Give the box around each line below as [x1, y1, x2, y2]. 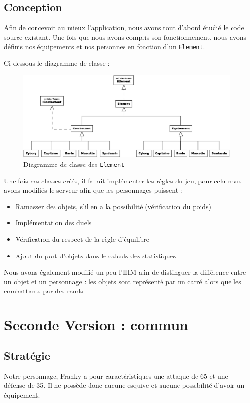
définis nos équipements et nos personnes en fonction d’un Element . [4, 41, 205, 52]
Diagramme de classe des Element [23, 159, 125, 169]
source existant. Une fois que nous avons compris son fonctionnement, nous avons [4, 32, 247, 42]
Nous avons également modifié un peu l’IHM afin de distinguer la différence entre [4, 267, 246, 277]
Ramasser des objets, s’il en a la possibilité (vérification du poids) [15, 201, 212, 211]
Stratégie [4, 348, 50, 363]
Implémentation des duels [15, 218, 92, 228]
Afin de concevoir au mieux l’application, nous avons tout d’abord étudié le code [4, 22, 244, 33]
